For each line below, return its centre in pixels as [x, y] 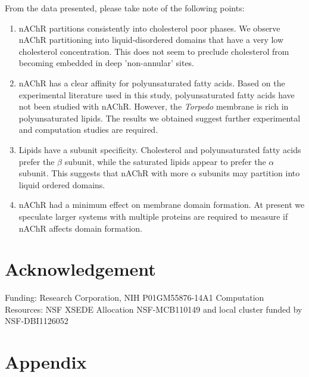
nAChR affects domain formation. [80, 228]
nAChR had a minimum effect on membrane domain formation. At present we [162, 205]
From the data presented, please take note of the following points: [125, 8]
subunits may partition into [249, 173]
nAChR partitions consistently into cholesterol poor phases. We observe [149, 28]
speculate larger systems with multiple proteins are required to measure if [153, 216]
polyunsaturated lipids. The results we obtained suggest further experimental [160, 118]
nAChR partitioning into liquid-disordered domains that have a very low [151, 40]
